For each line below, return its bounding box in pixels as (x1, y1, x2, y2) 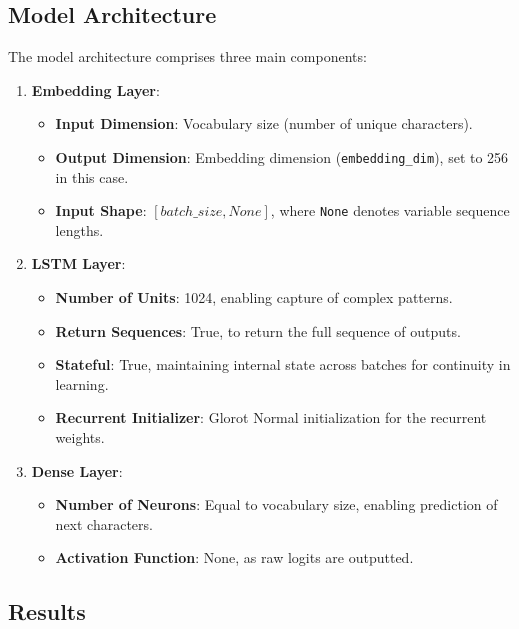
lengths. (55, 219, 104, 240)
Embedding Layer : (31, 79, 160, 100)
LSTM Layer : (31, 253, 126, 274)
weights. (55, 427, 105, 448)
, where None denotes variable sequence (270, 200, 510, 221)
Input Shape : (55, 200, 147, 221)
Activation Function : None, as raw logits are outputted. (55, 547, 414, 568)
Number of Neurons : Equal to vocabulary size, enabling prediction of (55, 494, 498, 515)
